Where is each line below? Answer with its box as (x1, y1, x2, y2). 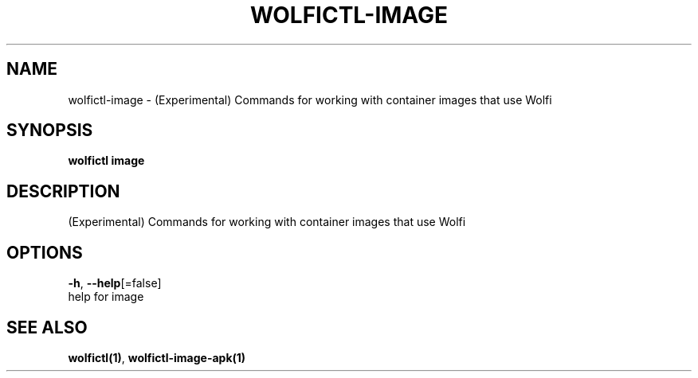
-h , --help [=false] (68, 276, 162, 290)
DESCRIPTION (6, 181, 120, 201)
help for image (68, 290, 144, 304)
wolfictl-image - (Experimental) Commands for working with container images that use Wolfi (68, 92, 552, 107)
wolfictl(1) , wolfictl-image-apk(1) (68, 350, 246, 364)
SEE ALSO (6, 317, 88, 337)
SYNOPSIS (6, 120, 93, 141)
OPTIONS (6, 242, 83, 263)
